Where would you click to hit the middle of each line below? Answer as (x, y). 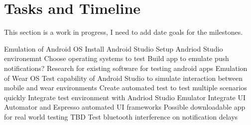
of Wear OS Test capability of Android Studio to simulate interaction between (124, 78)
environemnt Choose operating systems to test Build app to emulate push (117, 58)
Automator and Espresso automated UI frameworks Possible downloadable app (125, 107)
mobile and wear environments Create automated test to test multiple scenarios (125, 88)
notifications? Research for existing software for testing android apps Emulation (126, 68)
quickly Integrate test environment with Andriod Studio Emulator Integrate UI (125, 97)
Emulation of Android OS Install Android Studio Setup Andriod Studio (114, 48)
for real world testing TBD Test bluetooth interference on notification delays (121, 116)
